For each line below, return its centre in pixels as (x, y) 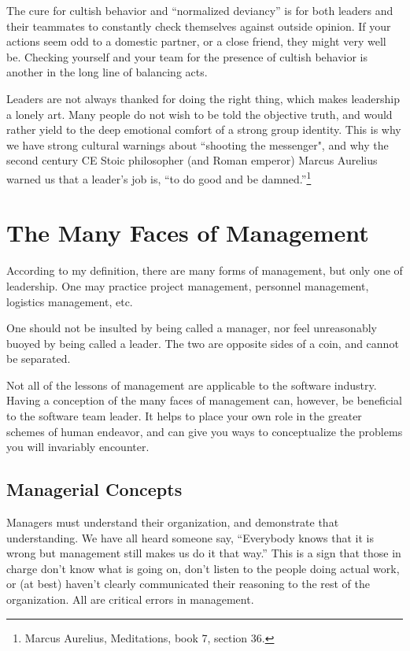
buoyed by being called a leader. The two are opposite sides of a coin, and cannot (203, 343)
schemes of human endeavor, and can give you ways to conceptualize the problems (205, 431)
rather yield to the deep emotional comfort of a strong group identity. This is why (204, 129)
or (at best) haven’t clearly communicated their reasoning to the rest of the (188, 584)
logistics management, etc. (70, 301)
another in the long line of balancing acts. (107, 72)
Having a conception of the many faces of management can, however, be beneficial (204, 400)
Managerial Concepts (94, 489)
